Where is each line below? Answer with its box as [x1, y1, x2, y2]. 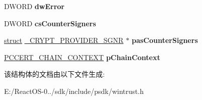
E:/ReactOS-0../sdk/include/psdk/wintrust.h [4, 85, 144, 96]
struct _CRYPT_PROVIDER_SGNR [4, 35, 124, 45]
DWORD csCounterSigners [4, 18, 96, 28]
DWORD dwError [4, 1, 64, 11]
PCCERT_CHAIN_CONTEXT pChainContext [4, 52, 160, 62]
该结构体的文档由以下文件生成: [4, 69, 105, 79]
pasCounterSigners [131, 35, 198, 45]
